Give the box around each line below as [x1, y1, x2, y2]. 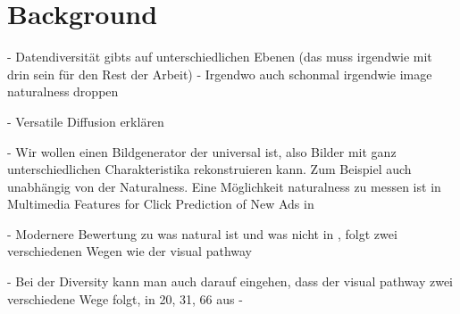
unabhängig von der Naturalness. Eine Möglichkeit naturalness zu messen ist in [7, 177, 441, 195]
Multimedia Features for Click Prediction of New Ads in [7, 194, 314, 213]
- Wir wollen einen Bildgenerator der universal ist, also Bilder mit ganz [7, 142, 397, 161]
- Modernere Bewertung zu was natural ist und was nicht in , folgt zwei [7, 224, 397, 243]
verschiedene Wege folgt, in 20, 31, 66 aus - [7, 289, 243, 308]
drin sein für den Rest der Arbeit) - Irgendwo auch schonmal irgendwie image [7, 64, 432, 83]
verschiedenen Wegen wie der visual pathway [7, 242, 252, 260]
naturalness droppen [7, 82, 119, 101]
